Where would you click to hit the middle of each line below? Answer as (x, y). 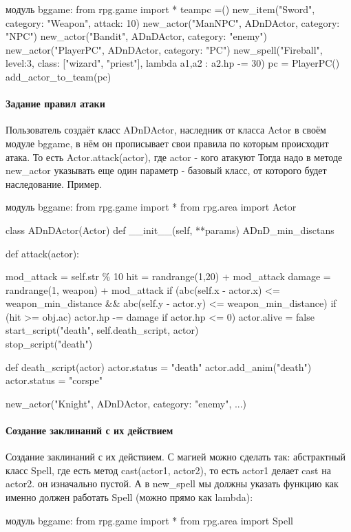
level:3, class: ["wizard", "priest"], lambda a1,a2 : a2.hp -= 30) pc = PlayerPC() (173, 63)
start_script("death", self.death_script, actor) (102, 330)
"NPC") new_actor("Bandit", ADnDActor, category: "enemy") (136, 36)
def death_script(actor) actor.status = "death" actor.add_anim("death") (159, 366)
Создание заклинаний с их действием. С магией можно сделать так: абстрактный (176, 457)
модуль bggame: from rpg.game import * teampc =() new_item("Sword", (160, 9)
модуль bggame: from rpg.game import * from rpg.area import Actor (151, 207)
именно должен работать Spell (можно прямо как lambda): (129, 497)
